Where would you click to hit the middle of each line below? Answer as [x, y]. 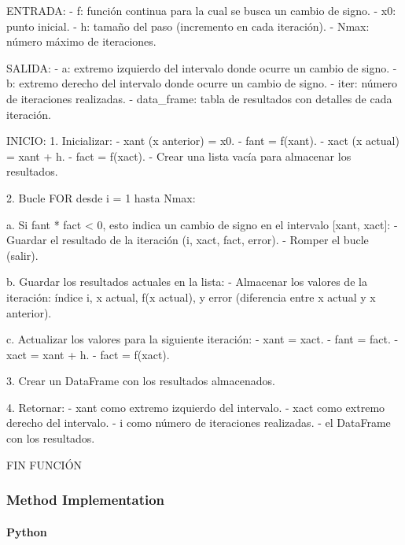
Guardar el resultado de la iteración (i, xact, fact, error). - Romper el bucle [188, 240]
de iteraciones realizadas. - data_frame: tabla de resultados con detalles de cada [199, 98]
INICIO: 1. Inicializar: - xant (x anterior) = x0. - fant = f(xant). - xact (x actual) [203, 141]
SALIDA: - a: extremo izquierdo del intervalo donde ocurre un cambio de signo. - [202, 67]
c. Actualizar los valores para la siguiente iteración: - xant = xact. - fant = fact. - [202, 339]
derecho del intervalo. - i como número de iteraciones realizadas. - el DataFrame [199, 423]
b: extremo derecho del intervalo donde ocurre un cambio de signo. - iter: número [202, 83]
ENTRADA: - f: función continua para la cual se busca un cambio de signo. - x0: [201, 10]
